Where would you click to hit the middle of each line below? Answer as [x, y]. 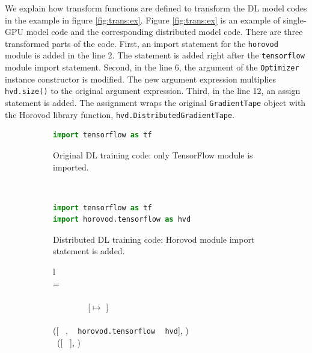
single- [295, 20]
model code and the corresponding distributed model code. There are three [164, 32]
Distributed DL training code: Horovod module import [154, 239]
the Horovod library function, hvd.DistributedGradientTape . [120, 114]
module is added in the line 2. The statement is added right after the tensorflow [155, 55]
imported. [71, 167]
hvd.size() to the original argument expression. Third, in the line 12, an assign [153, 91]
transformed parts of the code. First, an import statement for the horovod [142, 43]
